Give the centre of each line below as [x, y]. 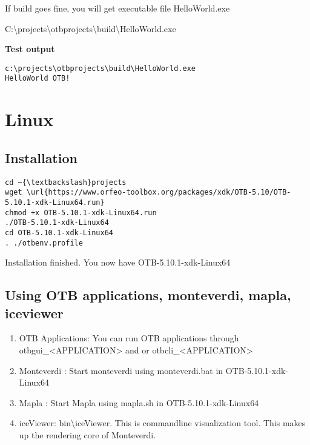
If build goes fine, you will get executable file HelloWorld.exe [117, 8]
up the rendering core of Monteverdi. [87, 435]
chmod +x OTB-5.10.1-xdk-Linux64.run [81, 212]
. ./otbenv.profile [44, 243]
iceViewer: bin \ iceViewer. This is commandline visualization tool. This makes [162, 423]
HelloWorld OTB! [38, 79]
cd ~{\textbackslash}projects [66, 182]
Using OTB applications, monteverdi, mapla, [148, 295]
